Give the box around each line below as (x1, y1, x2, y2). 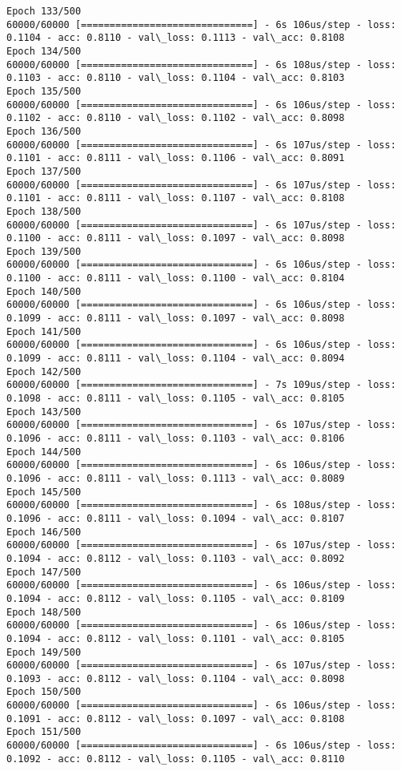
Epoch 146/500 (6, 526, 82, 538)
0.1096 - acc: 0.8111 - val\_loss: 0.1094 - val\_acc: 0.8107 (6, 512, 345, 524)
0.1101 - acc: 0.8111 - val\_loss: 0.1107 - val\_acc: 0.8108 (6, 192, 345, 204)
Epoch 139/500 (6, 245, 82, 257)
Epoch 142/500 (6, 365, 82, 377)
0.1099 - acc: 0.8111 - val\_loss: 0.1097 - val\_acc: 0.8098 (6, 313, 345, 325)
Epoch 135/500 (6, 85, 82, 97)
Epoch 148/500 (6, 606, 82, 618)
